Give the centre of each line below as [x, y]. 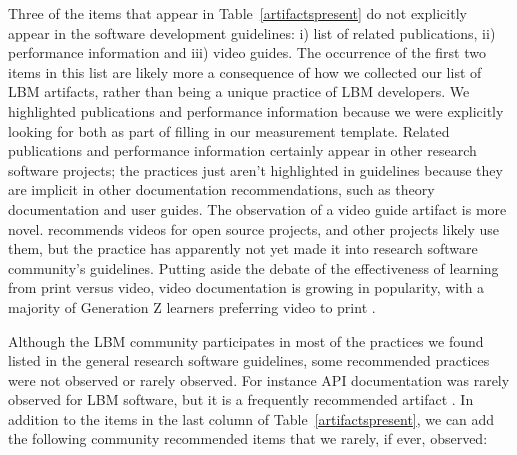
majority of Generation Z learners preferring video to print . [192, 306]
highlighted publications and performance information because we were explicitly [256, 110]
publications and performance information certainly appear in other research [242, 150]
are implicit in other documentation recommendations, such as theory [221, 189]
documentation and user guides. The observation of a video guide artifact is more [257, 208]
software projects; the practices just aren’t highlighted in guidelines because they [255, 169]
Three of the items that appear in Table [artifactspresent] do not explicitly [237, 13]
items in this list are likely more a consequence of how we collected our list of [245, 71]
